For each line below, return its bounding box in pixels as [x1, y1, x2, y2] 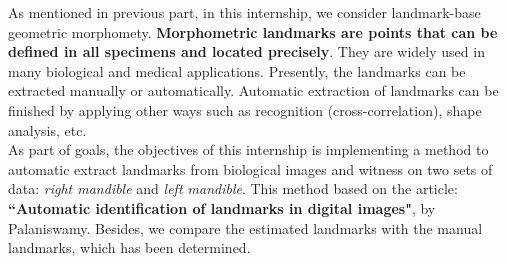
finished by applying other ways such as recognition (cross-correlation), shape [8, 99, 482, 120]
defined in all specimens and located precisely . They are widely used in [8, 41, 485, 62]
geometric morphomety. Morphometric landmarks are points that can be [8, 21, 498, 42]
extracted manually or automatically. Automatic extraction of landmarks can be [8, 80, 499, 101]
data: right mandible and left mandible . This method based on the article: [8, 178, 458, 199]
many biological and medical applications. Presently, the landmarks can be [8, 60, 466, 81]
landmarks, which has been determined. [8, 237, 251, 258]
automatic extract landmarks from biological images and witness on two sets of [8, 158, 493, 179]
